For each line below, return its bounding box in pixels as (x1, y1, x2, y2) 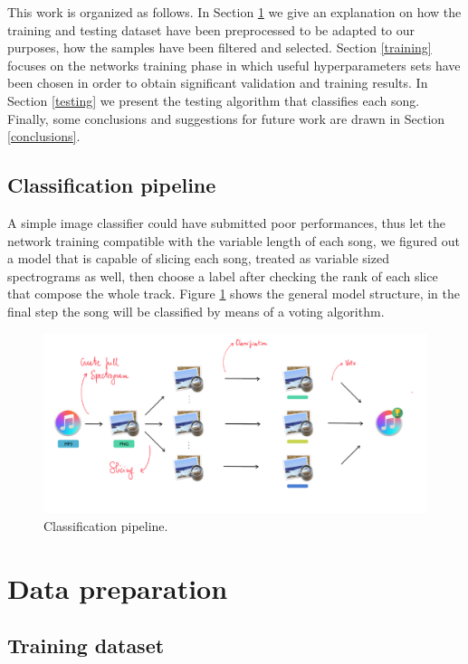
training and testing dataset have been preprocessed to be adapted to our (7, 20, 415, 39)
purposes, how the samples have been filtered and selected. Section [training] (7, 38, 432, 57)
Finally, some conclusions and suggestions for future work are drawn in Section (7, 109, 445, 128)
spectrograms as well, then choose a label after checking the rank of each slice (7, 266, 438, 285)
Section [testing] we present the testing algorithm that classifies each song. (7, 90, 420, 109)
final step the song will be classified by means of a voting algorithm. (7, 301, 385, 320)
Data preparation (7, 569, 228, 606)
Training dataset (7, 631, 165, 659)
